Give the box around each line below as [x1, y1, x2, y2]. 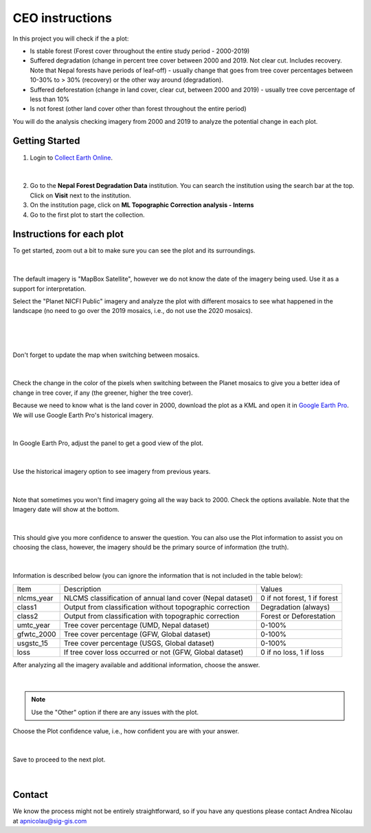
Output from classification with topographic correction [63, 611, 240, 620]
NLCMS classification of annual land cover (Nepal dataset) [63, 593, 254, 603]
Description [63, 584, 102, 594]
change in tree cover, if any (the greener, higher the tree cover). [12, 389, 193, 397]
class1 [16, 602, 37, 612]
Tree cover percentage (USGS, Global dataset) [63, 638, 214, 648]
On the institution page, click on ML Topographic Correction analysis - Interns [30, 201, 254, 209]
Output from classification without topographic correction [63, 602, 250, 612]
